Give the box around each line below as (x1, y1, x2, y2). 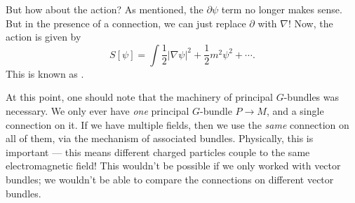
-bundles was (283, 90, 340, 104)
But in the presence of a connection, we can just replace (6, 15, 246, 30)
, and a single (266, 103, 324, 118)
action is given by (6, 29, 81, 44)
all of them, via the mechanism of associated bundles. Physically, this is (6, 131, 314, 146)
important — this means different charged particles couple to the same (6, 144, 310, 159)
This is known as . (6, 66, 84, 80)
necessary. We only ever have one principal (6, 103, 189, 118)
